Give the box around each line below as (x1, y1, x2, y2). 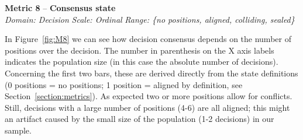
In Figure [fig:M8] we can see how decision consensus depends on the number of (5, 33, 291, 45)
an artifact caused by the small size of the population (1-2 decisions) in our (5, 113, 274, 125)
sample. (5, 124, 32, 136)
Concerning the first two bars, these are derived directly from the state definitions (5, 66, 298, 79)
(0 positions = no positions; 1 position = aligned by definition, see (5, 78, 243, 90)
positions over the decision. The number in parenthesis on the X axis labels (5, 44, 274, 56)
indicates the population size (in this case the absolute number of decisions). (5, 55, 278, 68)
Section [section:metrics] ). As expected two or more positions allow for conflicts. (5, 90, 292, 102)
